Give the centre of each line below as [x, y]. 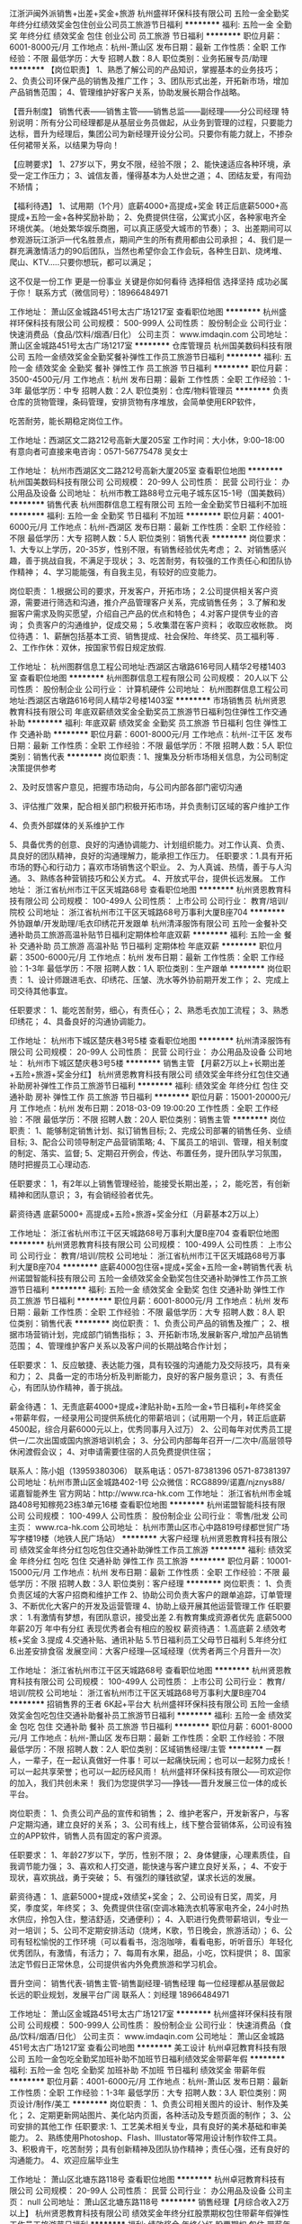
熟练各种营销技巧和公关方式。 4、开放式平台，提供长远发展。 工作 [163, 878]
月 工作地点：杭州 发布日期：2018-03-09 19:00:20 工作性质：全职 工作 [140, 1108]
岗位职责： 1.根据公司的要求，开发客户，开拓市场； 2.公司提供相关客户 [140, 591]
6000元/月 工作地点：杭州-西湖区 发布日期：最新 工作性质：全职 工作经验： [149, 527]
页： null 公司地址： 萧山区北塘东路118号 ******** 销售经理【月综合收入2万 [150, 2202]
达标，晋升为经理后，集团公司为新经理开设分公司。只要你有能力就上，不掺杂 [151, 134]
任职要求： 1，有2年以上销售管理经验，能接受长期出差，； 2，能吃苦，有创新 [150, 1184]
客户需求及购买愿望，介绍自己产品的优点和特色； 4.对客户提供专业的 [144, 614]
